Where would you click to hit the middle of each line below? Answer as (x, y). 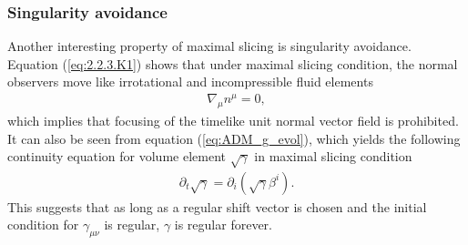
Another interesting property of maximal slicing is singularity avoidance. (209, 46)
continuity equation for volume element (117, 156)
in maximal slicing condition (333, 156)
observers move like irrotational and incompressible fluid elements (190, 82)
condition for (43, 225)
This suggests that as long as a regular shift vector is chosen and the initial (217, 206)
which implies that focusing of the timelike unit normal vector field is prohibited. (233, 120)
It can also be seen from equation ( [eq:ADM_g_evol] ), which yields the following (234, 138)
